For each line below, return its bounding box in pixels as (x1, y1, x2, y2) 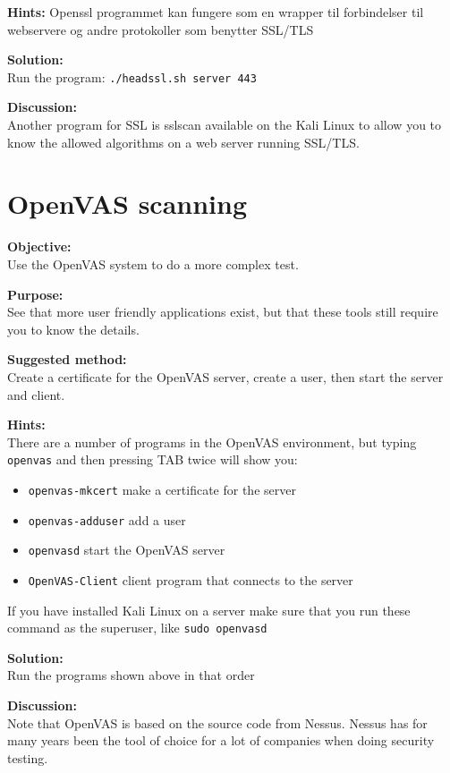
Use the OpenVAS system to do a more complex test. (7, 254, 299, 273)
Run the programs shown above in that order (7, 666, 255, 684)
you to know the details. (7, 319, 140, 338)
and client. (7, 385, 65, 403)
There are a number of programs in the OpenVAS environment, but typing (7, 432, 417, 451)
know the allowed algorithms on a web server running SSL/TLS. (7, 132, 360, 151)
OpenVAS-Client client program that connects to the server (28, 570, 353, 589)
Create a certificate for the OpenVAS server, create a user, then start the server (7, 367, 444, 386)
